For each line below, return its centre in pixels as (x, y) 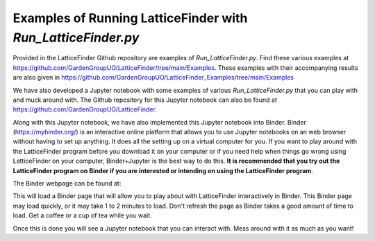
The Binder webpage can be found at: (67, 184)
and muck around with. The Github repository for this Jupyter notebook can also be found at (145, 100)
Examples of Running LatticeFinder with (130, 18)
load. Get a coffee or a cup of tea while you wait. (82, 215)
